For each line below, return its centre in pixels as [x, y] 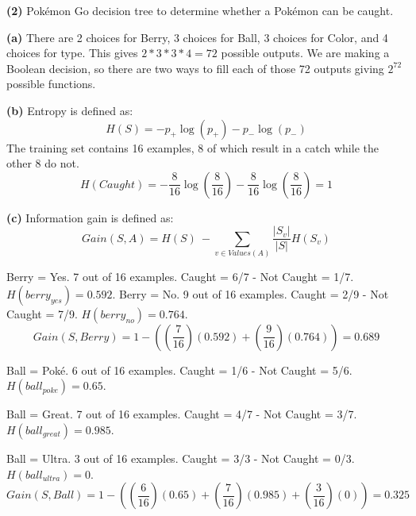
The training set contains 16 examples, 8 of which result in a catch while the [193, 147]
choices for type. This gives [72, 53]
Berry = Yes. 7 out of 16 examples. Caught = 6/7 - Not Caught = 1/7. [180, 277]
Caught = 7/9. [42, 313]
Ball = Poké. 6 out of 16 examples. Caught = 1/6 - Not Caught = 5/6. [179, 370]
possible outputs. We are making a [305, 53]
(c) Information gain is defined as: [90, 217]
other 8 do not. [43, 163]
